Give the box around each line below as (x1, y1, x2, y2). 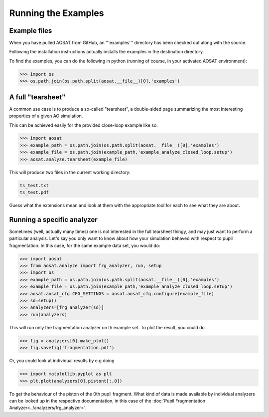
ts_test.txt (19, 183, 49, 188)
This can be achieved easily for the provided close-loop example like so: (9, 122, 158, 128)
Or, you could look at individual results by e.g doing (9, 358, 115, 364)
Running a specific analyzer (9, 215, 98, 224)
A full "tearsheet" (9, 93, 66, 101)
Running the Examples (9, 7, 104, 18)
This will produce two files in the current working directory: (9, 169, 131, 175)
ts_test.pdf (19, 190, 49, 196)
